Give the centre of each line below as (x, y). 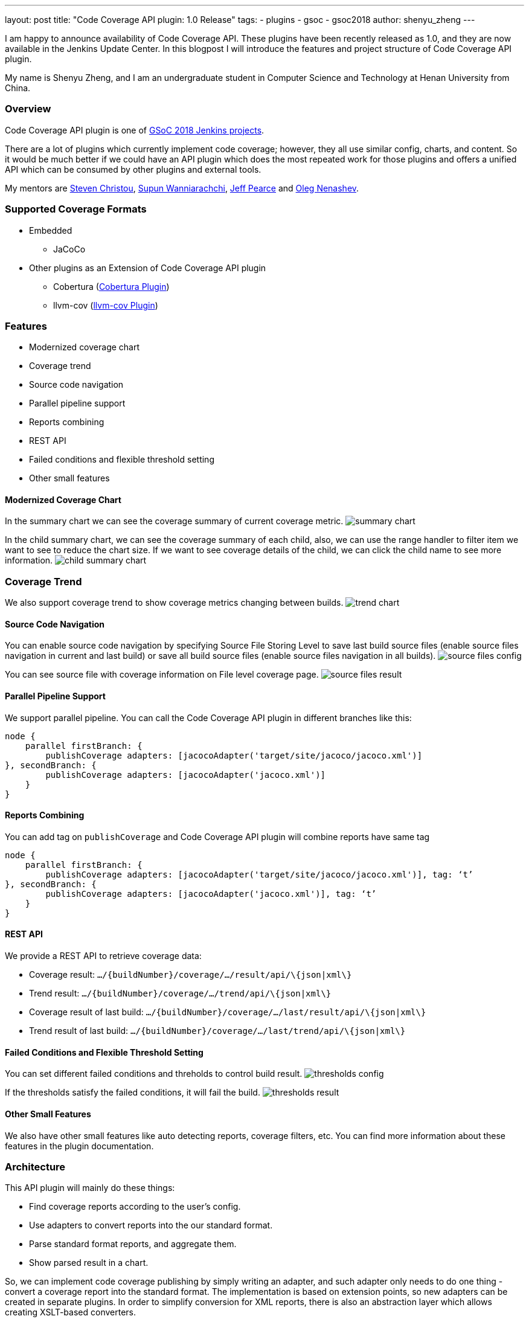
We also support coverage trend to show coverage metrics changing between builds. (174, 603)
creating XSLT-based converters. (71, 1312)
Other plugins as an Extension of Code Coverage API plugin (148, 268)
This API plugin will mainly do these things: (90, 1188)
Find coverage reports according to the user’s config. (135, 1207)
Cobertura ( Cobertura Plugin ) (111, 286)
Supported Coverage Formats (76, 209)
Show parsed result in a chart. (89, 1263)
